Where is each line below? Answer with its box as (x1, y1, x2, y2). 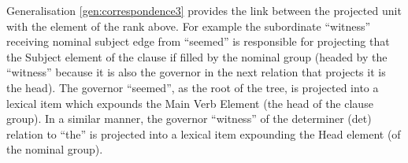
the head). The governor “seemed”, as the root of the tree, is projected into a (6, 79, 379, 95)
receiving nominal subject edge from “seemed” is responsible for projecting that (6, 33, 390, 50)
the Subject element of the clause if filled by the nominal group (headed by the (6, 48, 388, 65)
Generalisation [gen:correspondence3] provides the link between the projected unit (6, 2, 402, 18)
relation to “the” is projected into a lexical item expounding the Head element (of (6, 125, 401, 142)
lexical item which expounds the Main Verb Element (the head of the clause (6, 94, 373, 111)
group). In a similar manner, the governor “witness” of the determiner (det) (6, 110, 372, 127)
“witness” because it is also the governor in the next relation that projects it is (6, 64, 386, 80)
